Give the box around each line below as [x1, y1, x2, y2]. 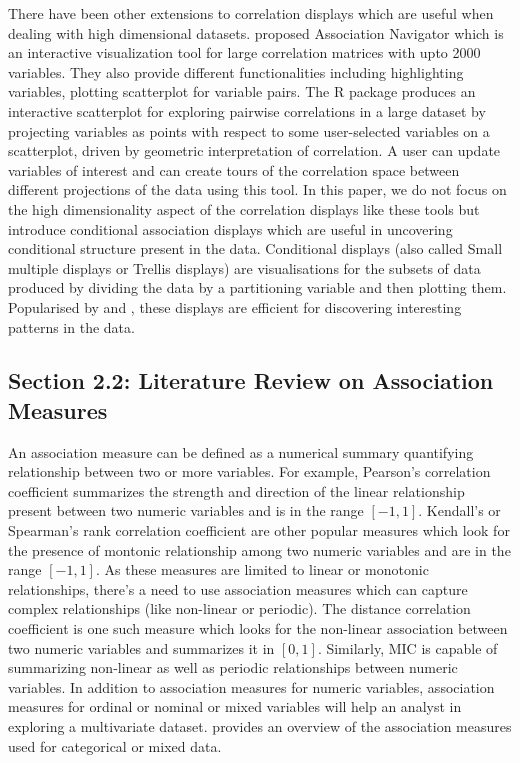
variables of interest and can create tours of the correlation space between [8, 159, 460, 180]
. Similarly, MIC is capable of [317, 637, 498, 658]
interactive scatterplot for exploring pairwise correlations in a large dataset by [8, 100, 486, 121]
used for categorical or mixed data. [8, 735, 222, 756]
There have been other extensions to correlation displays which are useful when [8, 3, 494, 23]
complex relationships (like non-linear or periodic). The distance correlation [8, 598, 471, 619]
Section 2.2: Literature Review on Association [8, 365, 494, 396]
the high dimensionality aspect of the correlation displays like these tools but [8, 198, 480, 219]
